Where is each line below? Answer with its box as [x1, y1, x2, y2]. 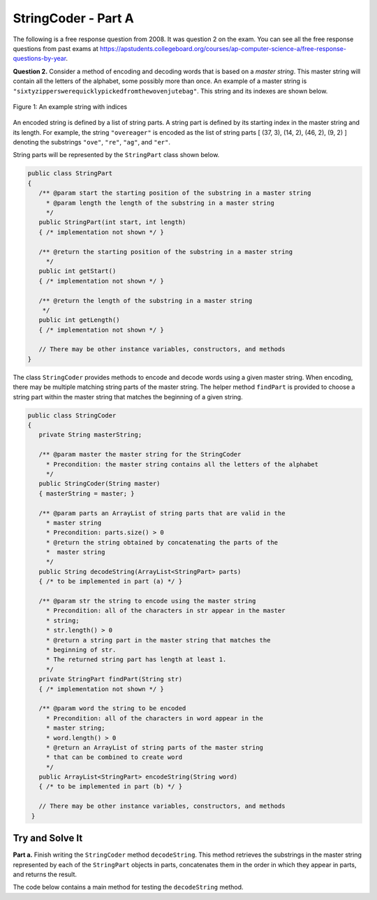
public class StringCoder [27, 411, 117, 419]
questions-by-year [13, 54, 66, 63]
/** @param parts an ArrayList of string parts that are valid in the [38, 509, 286, 517]
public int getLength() [38, 316, 120, 324]
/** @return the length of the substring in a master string [38, 297, 253, 304]
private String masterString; [38, 431, 142, 439]
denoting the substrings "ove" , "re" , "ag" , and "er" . [13, 138, 171, 147]
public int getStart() [38, 267, 117, 275]
